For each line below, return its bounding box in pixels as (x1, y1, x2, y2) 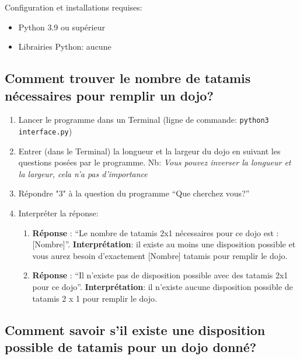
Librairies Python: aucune (18, 40, 111, 53)
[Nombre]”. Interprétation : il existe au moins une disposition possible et (32, 238, 296, 250)
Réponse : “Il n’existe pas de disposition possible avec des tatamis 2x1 (32, 269, 288, 281)
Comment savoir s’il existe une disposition (5, 320, 266, 339)
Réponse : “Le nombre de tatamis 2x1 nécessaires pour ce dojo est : (32, 226, 279, 239)
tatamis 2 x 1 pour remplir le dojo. (32, 292, 157, 304)
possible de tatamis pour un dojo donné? (5, 338, 257, 355)
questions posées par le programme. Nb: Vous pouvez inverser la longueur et (18, 156, 291, 168)
